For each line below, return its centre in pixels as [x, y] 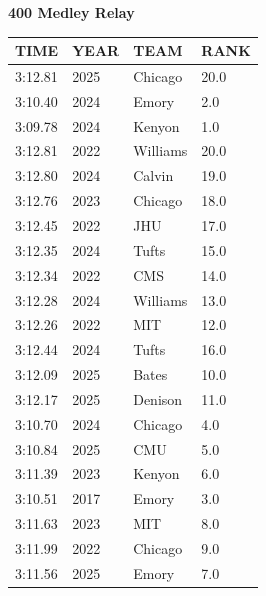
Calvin [153, 175]
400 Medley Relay [71, 12]
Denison [158, 398]
